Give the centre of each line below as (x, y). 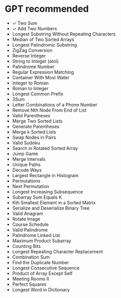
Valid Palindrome (30, 230)
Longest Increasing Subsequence (47, 191)
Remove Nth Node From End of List (49, 110)
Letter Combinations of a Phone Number (55, 104)
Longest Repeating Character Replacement (57, 251)
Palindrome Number (33, 67)
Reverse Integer (29, 56)
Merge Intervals (29, 159)
